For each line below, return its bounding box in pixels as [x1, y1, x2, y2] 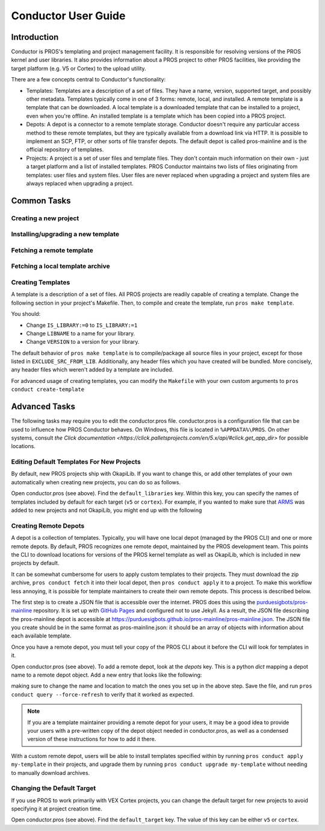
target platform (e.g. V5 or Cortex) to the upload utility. [11, 65, 147, 72]
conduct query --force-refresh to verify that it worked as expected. [11, 690, 194, 698]
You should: [11, 311, 41, 318]
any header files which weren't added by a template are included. [11, 366, 174, 373]
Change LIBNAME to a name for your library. [26, 329, 135, 337]
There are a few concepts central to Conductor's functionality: [11, 76, 166, 83]
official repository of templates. [26, 146, 104, 153]
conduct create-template [11, 386, 84, 393]
